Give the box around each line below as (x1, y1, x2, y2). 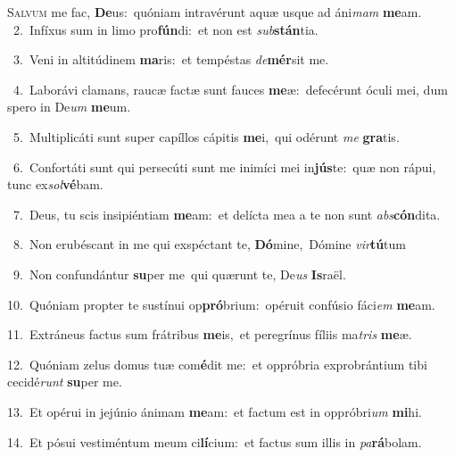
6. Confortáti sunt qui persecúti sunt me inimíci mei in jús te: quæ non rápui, (12, 157, 436, 176)
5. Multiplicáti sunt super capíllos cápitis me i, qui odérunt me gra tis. (12, 127, 400, 145)
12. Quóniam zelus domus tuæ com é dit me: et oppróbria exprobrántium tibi (7, 354, 427, 373)
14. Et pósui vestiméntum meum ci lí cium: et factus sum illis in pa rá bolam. (7, 432, 422, 451)
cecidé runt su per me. (7, 372, 122, 391)
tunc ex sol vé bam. (7, 175, 103, 194)
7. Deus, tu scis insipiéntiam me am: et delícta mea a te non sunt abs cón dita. (12, 204, 441, 223)
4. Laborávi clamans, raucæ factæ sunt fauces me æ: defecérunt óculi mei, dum (12, 79, 448, 98)
